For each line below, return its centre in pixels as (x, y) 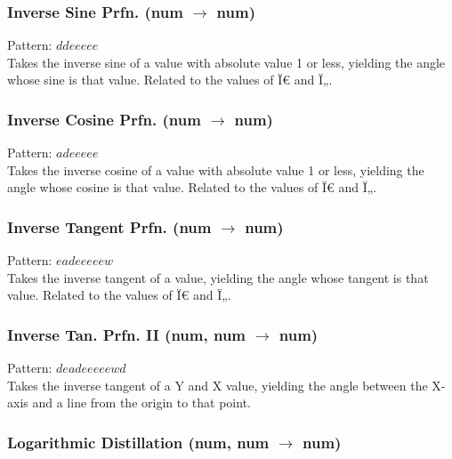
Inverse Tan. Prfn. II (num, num (127, 334)
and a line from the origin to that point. (141, 403)
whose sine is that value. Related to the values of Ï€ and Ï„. (170, 80)
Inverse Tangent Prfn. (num (109, 226)
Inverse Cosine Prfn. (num (104, 119)
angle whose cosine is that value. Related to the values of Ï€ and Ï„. (192, 187)
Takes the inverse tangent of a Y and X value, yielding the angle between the (218, 385)
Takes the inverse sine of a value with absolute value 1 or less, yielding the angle (226, 62)
